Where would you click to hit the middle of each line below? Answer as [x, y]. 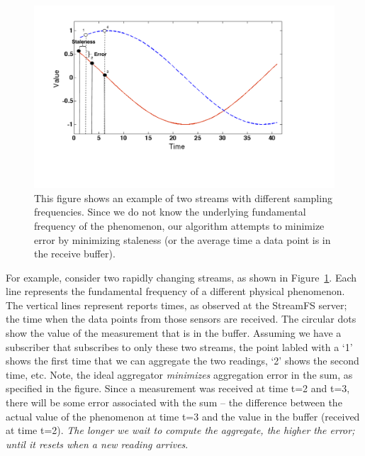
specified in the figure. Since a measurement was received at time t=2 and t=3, [178, 388]
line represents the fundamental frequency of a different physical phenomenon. [175, 291]
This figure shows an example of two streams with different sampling [183, 198]
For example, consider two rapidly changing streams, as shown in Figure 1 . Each [181, 277]
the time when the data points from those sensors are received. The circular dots [181, 319]
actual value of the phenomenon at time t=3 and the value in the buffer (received [183, 416]
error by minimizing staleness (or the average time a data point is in [182, 239]
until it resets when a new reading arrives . [97, 444]
